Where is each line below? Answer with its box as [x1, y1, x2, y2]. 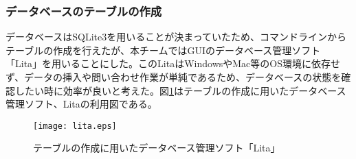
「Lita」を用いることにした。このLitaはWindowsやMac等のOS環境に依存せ [5, 56, 340, 71]
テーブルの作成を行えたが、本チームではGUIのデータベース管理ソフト [5, 42, 321, 57]
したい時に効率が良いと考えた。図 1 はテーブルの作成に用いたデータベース [14, 83, 346, 97]
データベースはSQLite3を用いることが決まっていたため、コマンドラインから [5, 29, 347, 44]
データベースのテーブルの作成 [5, 2, 162, 19]
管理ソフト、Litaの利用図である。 [5, 97, 157, 111]
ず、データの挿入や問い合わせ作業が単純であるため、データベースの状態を [5, 70, 342, 84]
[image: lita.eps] [33, 121, 117, 131]
